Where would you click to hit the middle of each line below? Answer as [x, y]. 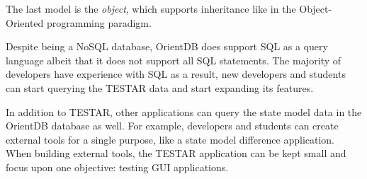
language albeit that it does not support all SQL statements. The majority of [174, 60]
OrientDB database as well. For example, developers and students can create [172, 126]
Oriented [25, 22]
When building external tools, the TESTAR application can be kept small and [176, 153]
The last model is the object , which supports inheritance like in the [151, 8]
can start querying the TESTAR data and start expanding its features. [160, 87]
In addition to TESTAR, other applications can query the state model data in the [184, 111]
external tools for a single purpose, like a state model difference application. [170, 139]
